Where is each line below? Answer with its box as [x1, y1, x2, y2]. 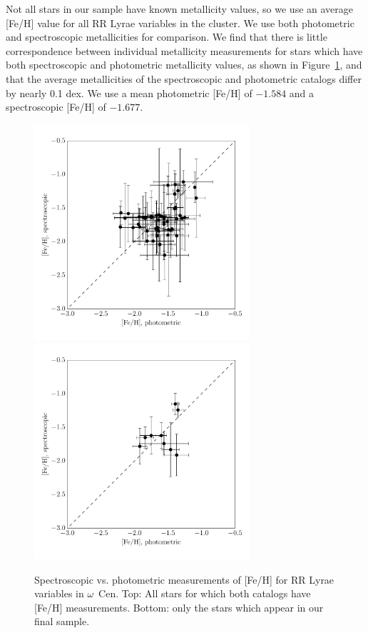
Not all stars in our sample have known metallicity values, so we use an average [6, 1, 354, 16]
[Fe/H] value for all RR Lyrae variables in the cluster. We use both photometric [6, 15, 354, 30]
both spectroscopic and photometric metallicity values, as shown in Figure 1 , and [6, 57, 362, 72]
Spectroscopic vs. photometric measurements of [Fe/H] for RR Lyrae [34, 572, 334, 587]
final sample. [34, 614, 90, 629]
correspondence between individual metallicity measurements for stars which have [6, 43, 363, 58]
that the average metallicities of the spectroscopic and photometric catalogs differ [6, 71, 362, 86]
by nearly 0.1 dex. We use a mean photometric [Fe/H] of [6, 85, 252, 100]
